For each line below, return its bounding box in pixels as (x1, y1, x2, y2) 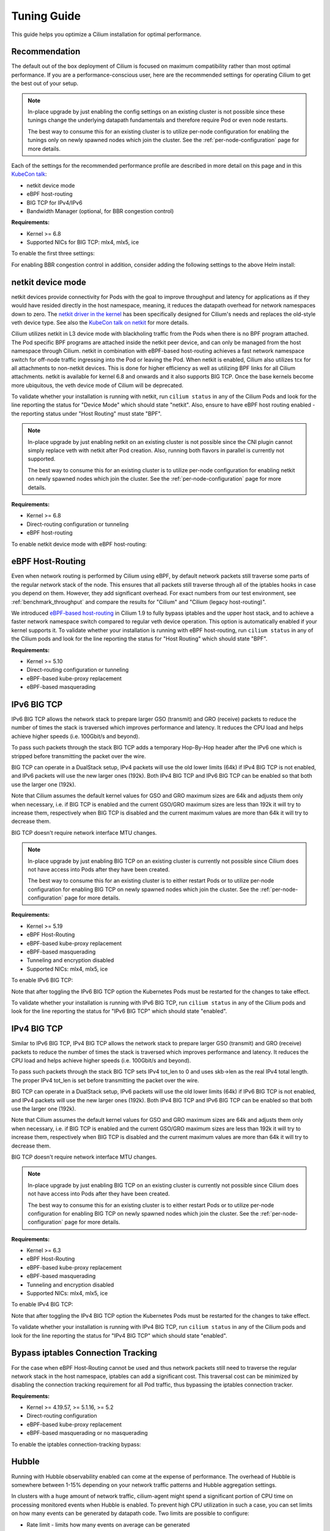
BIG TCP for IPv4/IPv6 (26, 199, 82, 206)
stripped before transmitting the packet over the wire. (11, 752, 146, 759)
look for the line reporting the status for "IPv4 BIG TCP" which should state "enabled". (11, 1332, 227, 1339)
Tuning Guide (11, 9, 81, 23)
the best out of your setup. (11, 80, 79, 87)
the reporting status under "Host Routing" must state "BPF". (11, 410, 162, 417)
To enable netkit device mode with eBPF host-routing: (11, 540, 147, 547)
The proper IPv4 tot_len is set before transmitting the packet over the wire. (11, 1077, 199, 1084)
